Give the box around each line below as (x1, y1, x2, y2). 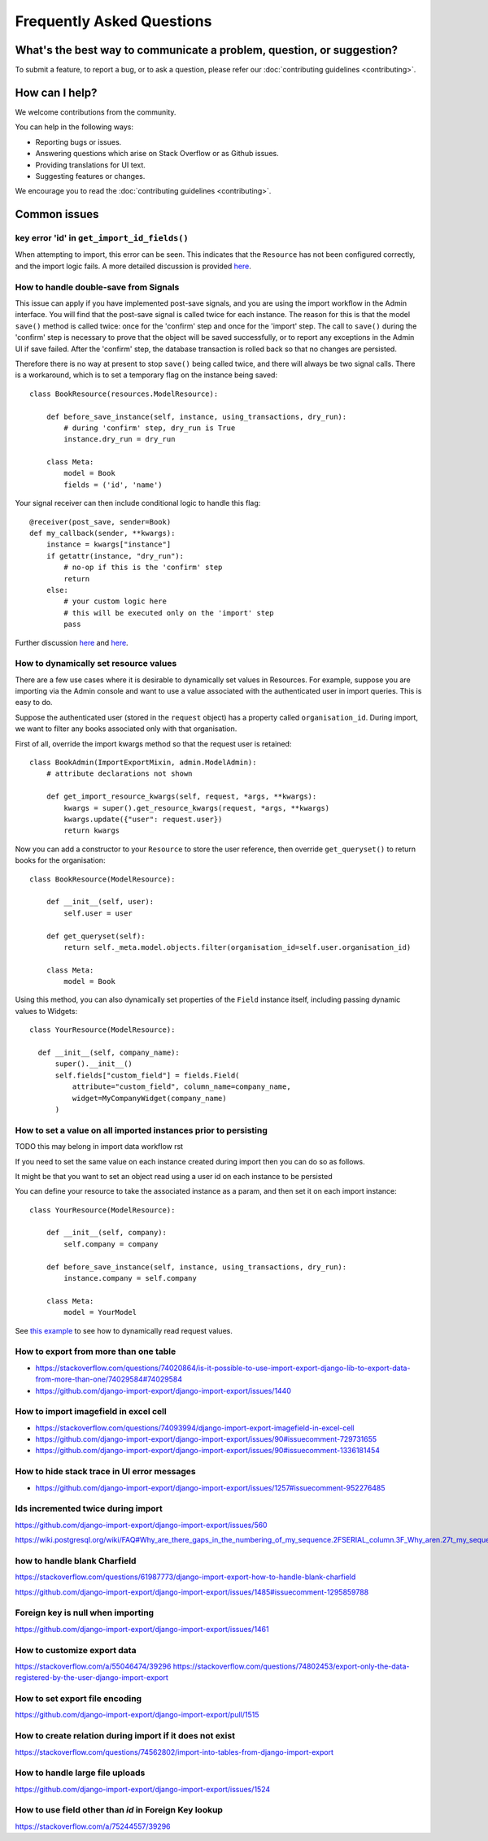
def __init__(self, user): (46, 897, 155, 907)
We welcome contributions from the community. (15, 107, 176, 117)
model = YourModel (63, 1308, 137, 1317)
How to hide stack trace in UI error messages (15, 1466, 197, 1478)
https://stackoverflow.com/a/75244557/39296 (15, 1821, 171, 1831)
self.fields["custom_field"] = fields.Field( (54, 1070, 240, 1080)
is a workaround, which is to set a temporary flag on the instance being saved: (15, 370, 278, 380)
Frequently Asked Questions (15, 12, 212, 30)
